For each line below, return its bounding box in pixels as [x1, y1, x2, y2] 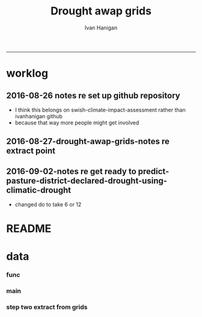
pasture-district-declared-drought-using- [6, 175, 167, 186]
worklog [6, 67, 49, 80]
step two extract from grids [6, 303, 88, 312]
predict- [138, 166, 170, 177]
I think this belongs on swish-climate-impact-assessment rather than [14, 106, 186, 113]
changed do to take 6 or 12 [14, 201, 82, 208]
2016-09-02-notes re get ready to [6, 166, 136, 177]
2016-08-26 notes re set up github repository [6, 90, 180, 100]
